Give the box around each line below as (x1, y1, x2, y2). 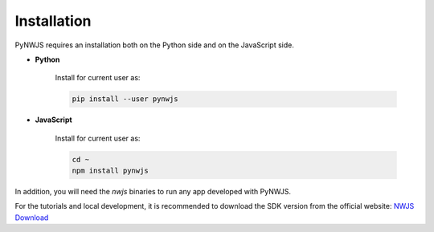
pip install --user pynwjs (72, 95, 178, 104)
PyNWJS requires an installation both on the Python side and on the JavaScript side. (14, 40, 295, 50)
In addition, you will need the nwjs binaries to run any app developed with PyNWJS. (14, 187, 292, 197)
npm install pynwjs (72, 166, 149, 176)
